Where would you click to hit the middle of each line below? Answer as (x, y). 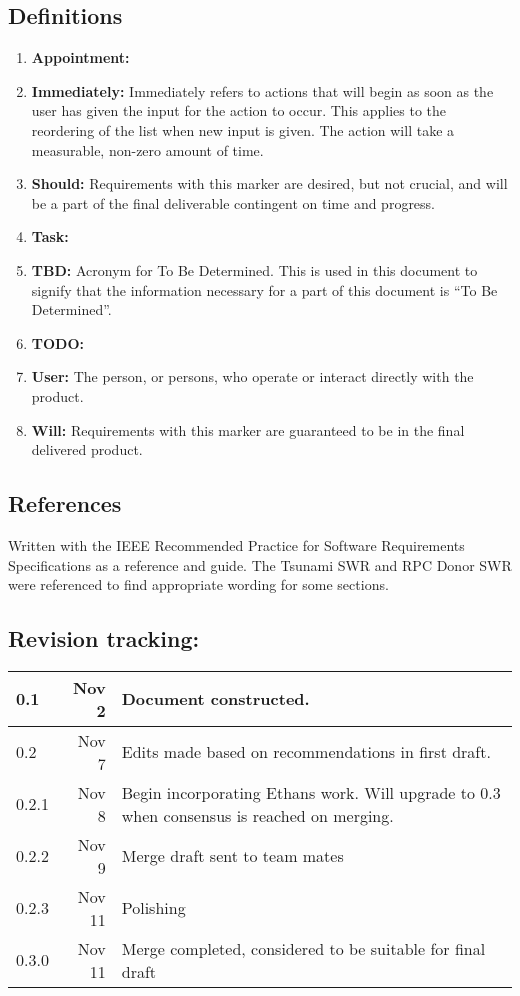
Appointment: (80, 57)
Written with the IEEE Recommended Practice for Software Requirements (236, 544)
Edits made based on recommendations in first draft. (306, 752)
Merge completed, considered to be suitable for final (303, 948)
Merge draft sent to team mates (232, 856)
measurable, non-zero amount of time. (147, 149)
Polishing (153, 908)
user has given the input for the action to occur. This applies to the (238, 110)
